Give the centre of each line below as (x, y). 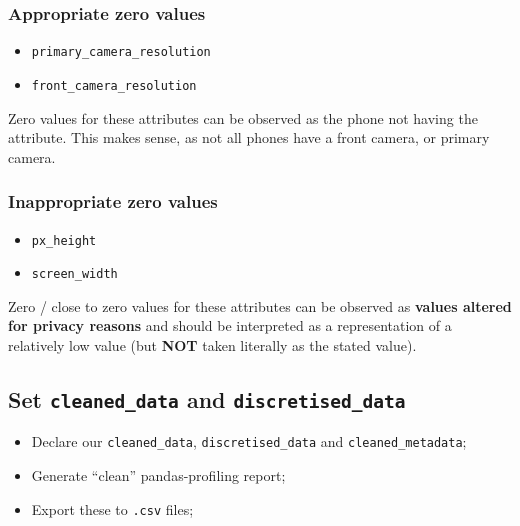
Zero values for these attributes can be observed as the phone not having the (243, 117)
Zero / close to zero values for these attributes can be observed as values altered (260, 305)
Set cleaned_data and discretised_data (207, 399)
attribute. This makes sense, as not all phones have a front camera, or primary (249, 137)
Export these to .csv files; (112, 508)
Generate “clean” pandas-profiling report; (158, 475)
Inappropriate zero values (113, 201)
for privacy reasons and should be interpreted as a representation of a (230, 325)
